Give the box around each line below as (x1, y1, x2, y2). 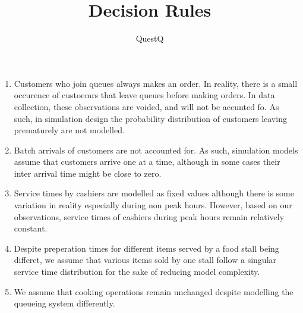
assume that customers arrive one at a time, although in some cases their (14, 155, 280, 168)
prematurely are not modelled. (14, 124, 125, 136)
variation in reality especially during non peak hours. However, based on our (14, 199, 292, 211)
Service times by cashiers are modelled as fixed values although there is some (14, 187, 294, 199)
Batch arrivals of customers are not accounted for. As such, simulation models (14, 143, 298, 156)
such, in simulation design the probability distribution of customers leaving (14, 112, 287, 124)
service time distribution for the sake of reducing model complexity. (14, 265, 260, 278)
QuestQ (135, 32, 164, 45)
